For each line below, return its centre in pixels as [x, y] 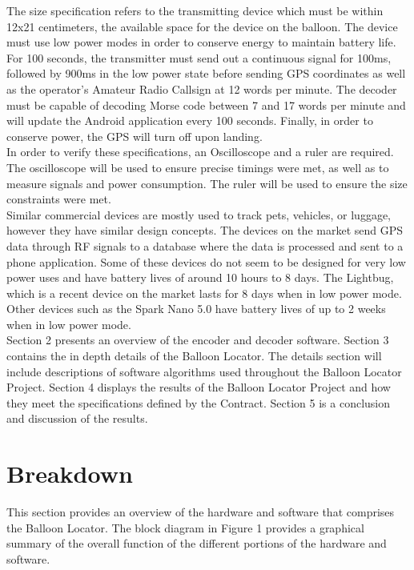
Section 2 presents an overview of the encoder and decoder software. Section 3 [198, 340]
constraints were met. [59, 199]
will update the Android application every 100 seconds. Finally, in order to [190, 120]
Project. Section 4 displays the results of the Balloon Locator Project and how [199, 387]
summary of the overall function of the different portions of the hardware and [197, 543]
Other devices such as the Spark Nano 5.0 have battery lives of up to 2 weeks [196, 309]
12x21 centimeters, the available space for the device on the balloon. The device [202, 26]
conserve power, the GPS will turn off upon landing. [135, 136]
